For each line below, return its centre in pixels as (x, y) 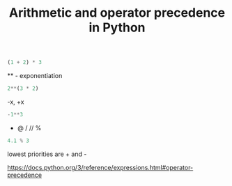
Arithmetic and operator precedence (117, 13)
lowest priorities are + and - (47, 154)
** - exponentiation (35, 76)
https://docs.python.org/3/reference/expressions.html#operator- (100, 167)
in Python (117, 28)
